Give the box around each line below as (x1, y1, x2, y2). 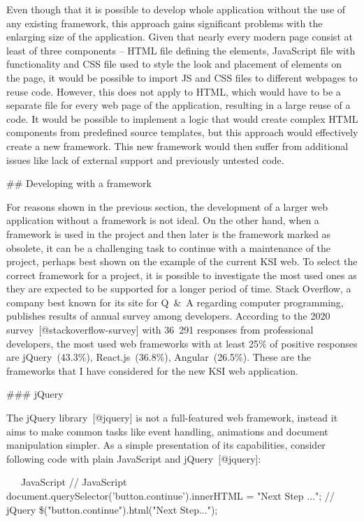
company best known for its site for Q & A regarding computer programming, (6, 294, 344, 309)
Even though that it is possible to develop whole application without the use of (6, 2, 346, 16)
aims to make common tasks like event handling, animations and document (6, 424, 328, 438)
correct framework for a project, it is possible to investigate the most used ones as (6, 267, 357, 282)
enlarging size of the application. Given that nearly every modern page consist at (6, 29, 353, 44)
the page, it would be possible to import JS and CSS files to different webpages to (6, 70, 358, 84)
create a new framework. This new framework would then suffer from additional (6, 138, 349, 153)
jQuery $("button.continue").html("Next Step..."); (6, 502, 218, 516)
